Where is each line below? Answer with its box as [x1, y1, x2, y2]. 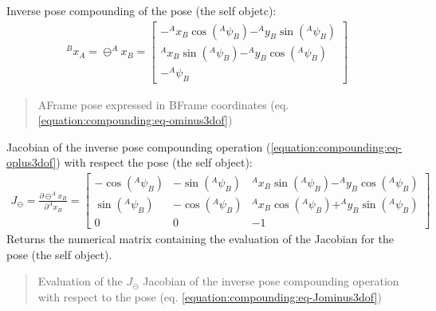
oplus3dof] [6, 154, 57, 171]
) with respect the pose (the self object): [56, 154, 253, 171]
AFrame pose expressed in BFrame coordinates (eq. [37, 96, 289, 112]
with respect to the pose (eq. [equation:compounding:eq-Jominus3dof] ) [37, 288, 382, 305]
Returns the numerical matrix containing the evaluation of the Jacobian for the [6, 230, 394, 247]
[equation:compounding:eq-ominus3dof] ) [37, 112, 233, 128]
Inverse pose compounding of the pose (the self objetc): [6, 2, 277, 18]
